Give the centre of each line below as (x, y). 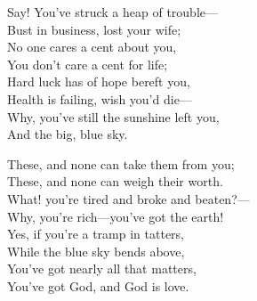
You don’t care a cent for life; (88, 64)
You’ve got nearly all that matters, (102, 268)
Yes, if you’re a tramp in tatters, (96, 234)
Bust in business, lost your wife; (94, 29)
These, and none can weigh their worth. (115, 181)
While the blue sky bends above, (96, 251)
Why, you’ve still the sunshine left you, (113, 116)
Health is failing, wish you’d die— (100, 98)
